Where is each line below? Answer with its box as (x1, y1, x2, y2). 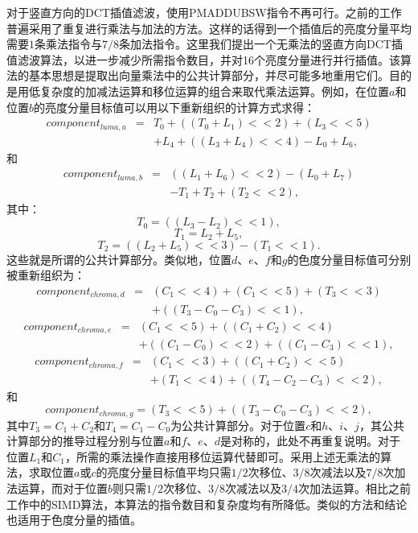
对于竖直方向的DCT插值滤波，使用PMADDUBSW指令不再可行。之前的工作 (6, 4, 402, 20)
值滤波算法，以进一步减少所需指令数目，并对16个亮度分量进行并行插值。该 (6, 51, 400, 68)
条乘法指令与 (35, 35, 102, 52)
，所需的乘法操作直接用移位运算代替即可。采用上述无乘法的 (64, 448, 380, 465)
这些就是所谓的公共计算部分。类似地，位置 (6, 250, 232, 267)
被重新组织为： (6, 266, 85, 283)
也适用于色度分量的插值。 (6, 511, 141, 528)
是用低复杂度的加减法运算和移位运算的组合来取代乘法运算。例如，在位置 (6, 82, 389, 99)
